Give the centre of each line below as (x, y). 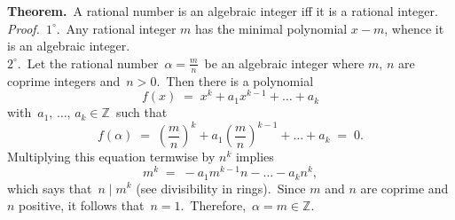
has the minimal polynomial (271, 28)
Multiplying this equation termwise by (111, 157)
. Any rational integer (116, 28)
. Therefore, (213, 205)
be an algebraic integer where (284, 63)
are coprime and (404, 188)
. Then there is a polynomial (235, 80)
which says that (50, 188)
